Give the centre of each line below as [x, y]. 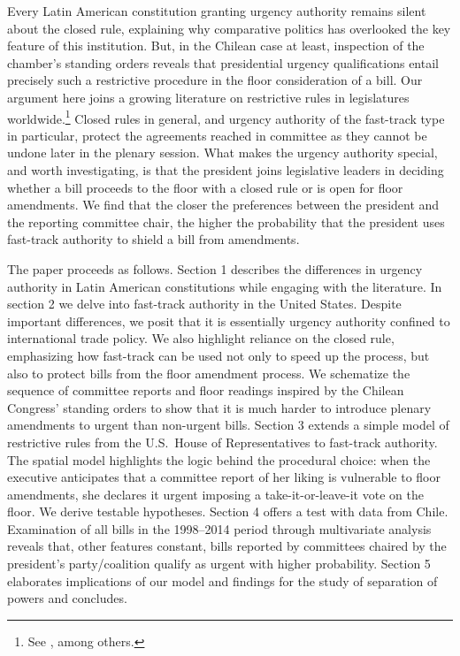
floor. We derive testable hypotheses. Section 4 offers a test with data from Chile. [228, 511]
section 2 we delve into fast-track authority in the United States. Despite [204, 304]
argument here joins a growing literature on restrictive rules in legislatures [208, 97]
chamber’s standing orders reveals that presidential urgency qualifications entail [223, 62]
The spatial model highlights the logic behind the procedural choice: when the [219, 459]
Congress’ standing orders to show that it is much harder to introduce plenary [219, 407]
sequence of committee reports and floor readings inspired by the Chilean [206, 390]
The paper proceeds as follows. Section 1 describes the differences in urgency [215, 268]
